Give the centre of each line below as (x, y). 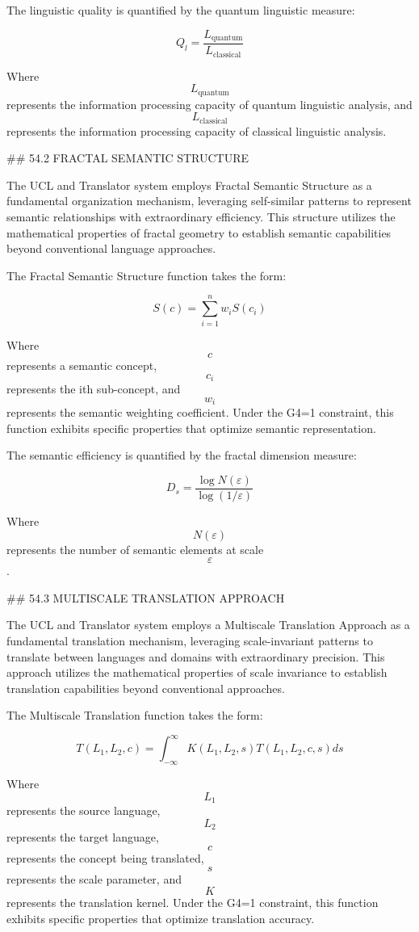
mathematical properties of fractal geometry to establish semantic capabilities (199, 232)
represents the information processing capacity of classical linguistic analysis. (197, 130)
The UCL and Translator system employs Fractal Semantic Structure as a (189, 185)
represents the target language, (83, 837)
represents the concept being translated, (105, 857)
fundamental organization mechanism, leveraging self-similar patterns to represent (209, 201)
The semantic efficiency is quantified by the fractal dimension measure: (182, 455)
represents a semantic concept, (82, 365)
